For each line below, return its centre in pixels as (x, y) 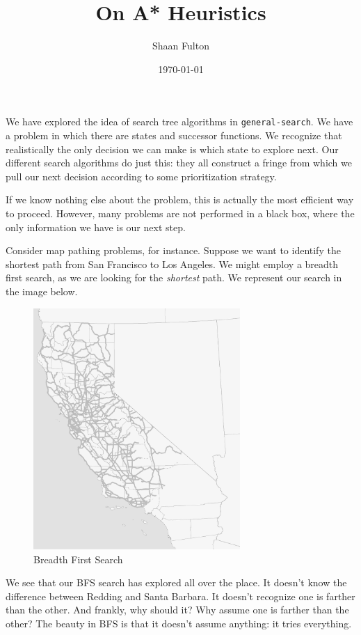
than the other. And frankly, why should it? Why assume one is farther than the (177, 610)
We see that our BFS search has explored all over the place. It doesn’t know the (176, 582)
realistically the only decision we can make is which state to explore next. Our (172, 149)
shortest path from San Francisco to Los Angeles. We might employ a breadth (172, 264)
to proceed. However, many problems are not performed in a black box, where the (180, 213)
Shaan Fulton (181, 46)
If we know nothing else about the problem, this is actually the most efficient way (180, 199)
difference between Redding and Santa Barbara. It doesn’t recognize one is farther (180, 596)
